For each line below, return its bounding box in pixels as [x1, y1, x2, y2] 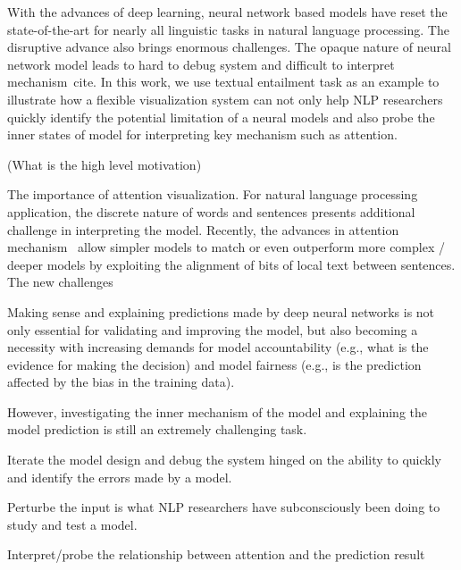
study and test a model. [7, 515, 138, 533]
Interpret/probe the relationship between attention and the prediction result [7, 545, 425, 564]
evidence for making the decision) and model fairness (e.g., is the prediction [7, 355, 422, 373]
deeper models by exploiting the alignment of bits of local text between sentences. [7, 255, 456, 273]
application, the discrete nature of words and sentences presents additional [7, 202, 415, 221]
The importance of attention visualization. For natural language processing [7, 185, 418, 204]
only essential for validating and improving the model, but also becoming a [7, 320, 418, 339]
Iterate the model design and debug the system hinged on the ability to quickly [7, 450, 441, 469]
